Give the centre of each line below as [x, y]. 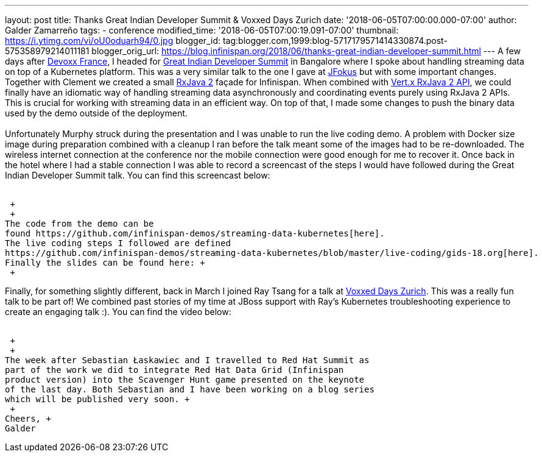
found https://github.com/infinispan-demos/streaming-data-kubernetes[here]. [195, 233]
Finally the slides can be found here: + [105, 263]
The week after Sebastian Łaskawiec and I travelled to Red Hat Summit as [187, 360]
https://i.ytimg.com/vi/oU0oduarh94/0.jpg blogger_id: [113, 41]
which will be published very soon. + [97, 399]
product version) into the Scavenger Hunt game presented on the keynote [185, 380]
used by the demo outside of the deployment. [96, 113]
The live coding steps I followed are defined [118, 243]
